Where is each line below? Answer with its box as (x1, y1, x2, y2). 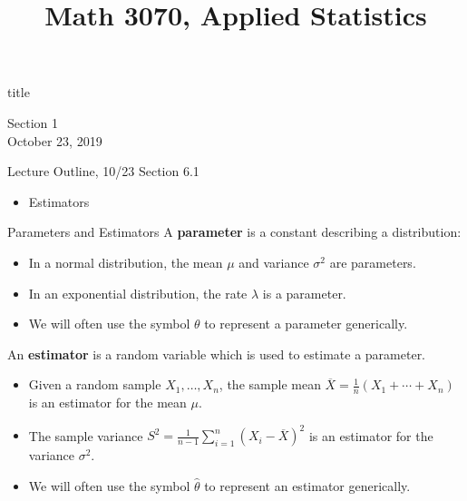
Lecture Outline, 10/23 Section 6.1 (7, 162, 199, 181)
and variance (238, 252, 309, 271)
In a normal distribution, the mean (28, 252, 223, 271)
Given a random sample (28, 375, 161, 394)
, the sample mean (219, 375, 321, 394)
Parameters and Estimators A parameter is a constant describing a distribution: (7, 222, 462, 241)
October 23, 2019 (7, 131, 102, 150)
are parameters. (329, 252, 416, 271)
